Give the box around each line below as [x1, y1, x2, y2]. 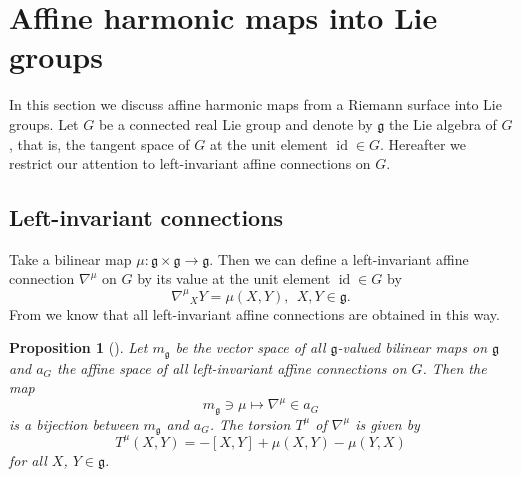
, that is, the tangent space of [9, 133, 190, 154]
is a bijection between [9, 413, 139, 434]
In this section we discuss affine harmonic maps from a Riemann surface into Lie [9, 94, 502, 115]
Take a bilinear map [9, 248, 132, 269]
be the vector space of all [175, 337, 326, 358]
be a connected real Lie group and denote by [98, 113, 373, 134]
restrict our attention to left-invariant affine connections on [9, 153, 371, 174]
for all [9, 449, 47, 470]
